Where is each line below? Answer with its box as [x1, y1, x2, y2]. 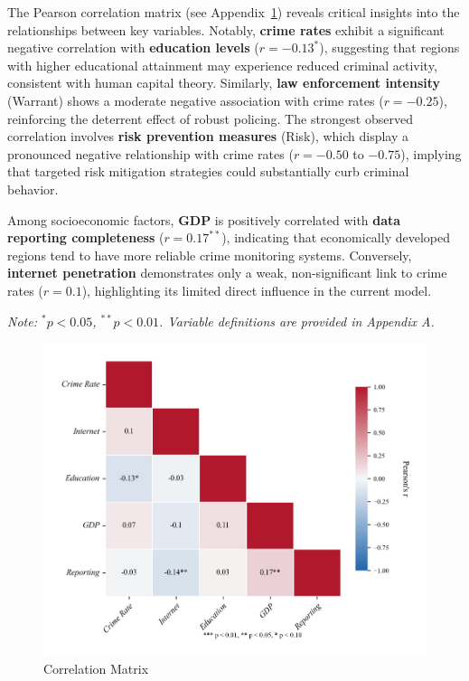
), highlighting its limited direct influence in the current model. [81, 280, 432, 299]
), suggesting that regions [319, 38, 460, 57]
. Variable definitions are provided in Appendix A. [159, 311, 435, 330]
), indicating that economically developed [221, 228, 450, 247]
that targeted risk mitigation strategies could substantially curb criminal [7, 162, 409, 181]
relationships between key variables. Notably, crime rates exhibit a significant [7, 20, 445, 39]
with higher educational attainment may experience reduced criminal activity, [7, 55, 437, 74]
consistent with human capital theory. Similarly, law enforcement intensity [7, 73, 441, 92]
